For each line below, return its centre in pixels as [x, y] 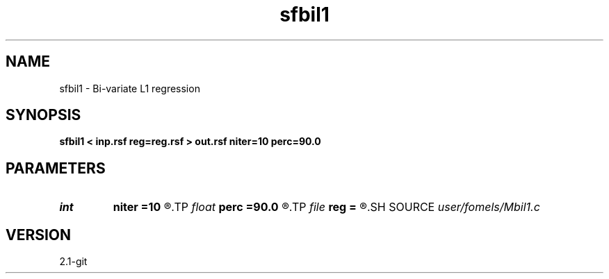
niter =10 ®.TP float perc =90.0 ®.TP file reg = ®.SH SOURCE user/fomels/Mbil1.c [326, 207]
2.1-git [73, 262]
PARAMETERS [56, 168]
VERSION [39, 235]
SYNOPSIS [43, 115]
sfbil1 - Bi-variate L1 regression [130, 88]
